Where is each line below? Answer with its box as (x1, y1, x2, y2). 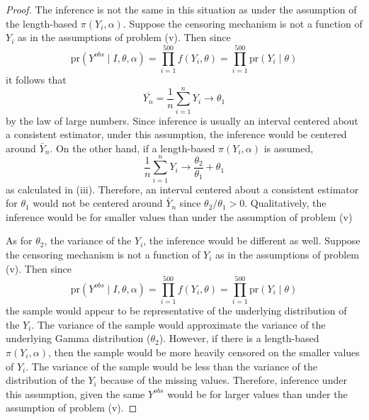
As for (6, 233, 33, 248)
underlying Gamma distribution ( (6, 331, 151, 346)
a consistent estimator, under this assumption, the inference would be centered (6, 127, 347, 142)
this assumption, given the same (6, 386, 145, 401)
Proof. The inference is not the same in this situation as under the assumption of (6, 2, 357, 16)
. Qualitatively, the (244, 195, 327, 210)
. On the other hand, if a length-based (50, 140, 215, 155)
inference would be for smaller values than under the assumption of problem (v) (6, 209, 353, 224)
